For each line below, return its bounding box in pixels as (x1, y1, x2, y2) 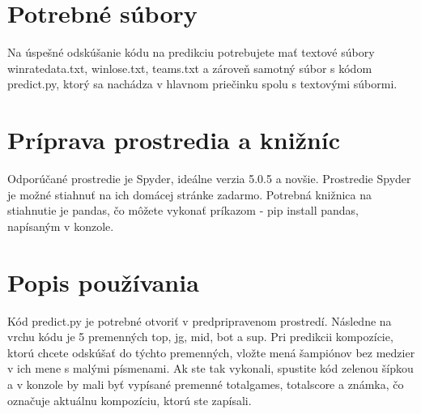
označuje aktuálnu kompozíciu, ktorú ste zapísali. (7, 391, 252, 408)
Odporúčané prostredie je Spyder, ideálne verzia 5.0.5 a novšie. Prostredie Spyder (7, 170, 411, 187)
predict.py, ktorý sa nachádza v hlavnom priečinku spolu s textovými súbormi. (7, 75, 398, 92)
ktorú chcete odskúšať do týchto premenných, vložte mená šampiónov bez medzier (7, 344, 415, 361)
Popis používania (7, 265, 199, 298)
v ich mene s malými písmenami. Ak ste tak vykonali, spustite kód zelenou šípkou (7, 360, 414, 377)
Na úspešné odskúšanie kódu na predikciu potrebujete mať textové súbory (7, 44, 375, 61)
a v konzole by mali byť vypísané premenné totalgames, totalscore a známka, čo (7, 375, 404, 392)
